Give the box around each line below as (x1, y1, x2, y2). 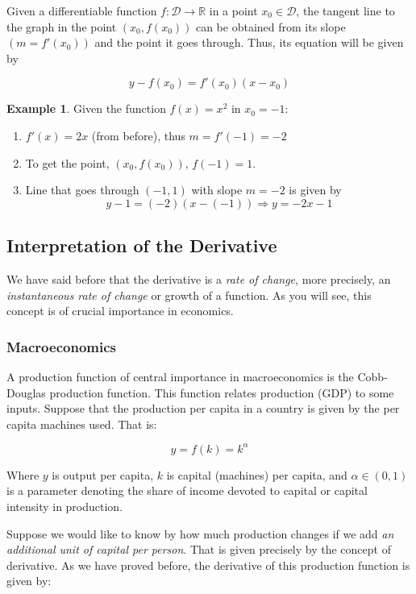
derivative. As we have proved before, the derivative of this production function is (6, 556, 410, 573)
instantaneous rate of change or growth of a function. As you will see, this (6, 286, 372, 303)
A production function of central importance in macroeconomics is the (6, 368, 354, 384)
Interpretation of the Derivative (6, 233, 277, 258)
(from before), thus (91, 127, 185, 143)
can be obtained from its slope (195, 18, 346, 35)
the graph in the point (6, 18, 117, 35)
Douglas (6, 384, 46, 401)
